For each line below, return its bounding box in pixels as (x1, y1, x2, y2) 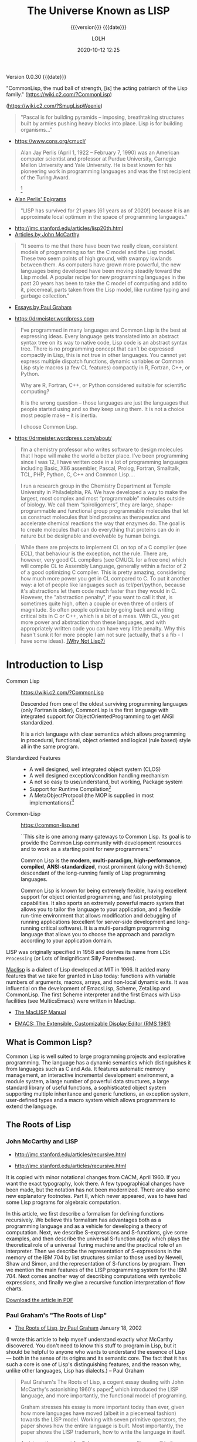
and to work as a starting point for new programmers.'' (21, 846, 152, 853)
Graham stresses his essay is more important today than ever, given (20, 1403, 185, 1410)
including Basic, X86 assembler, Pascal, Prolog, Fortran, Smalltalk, (20, 465, 181, 472)
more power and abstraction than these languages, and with (20, 619, 166, 626)
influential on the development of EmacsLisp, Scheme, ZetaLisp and (6, 985, 171, 992)
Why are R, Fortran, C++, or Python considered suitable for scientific (20, 381, 186, 389)
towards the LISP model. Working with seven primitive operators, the (20, 1416, 186, 1423)
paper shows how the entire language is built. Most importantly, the (20, 1422, 184, 1429)
